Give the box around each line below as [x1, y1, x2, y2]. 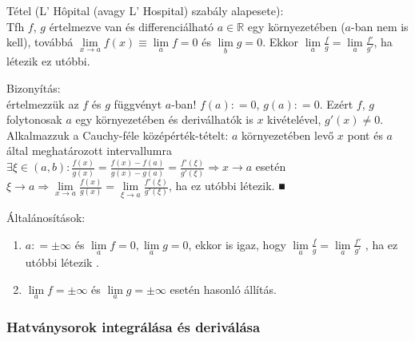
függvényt [114, 95, 162, 112]
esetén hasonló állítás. [170, 280, 277, 297]
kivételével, [267, 111, 321, 128]
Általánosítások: [6, 209, 86, 226]
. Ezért [319, 95, 353, 112]
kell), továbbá [6, 34, 74, 50]
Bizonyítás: [6, 80, 61, 96]
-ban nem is [351, 18, 409, 34]
